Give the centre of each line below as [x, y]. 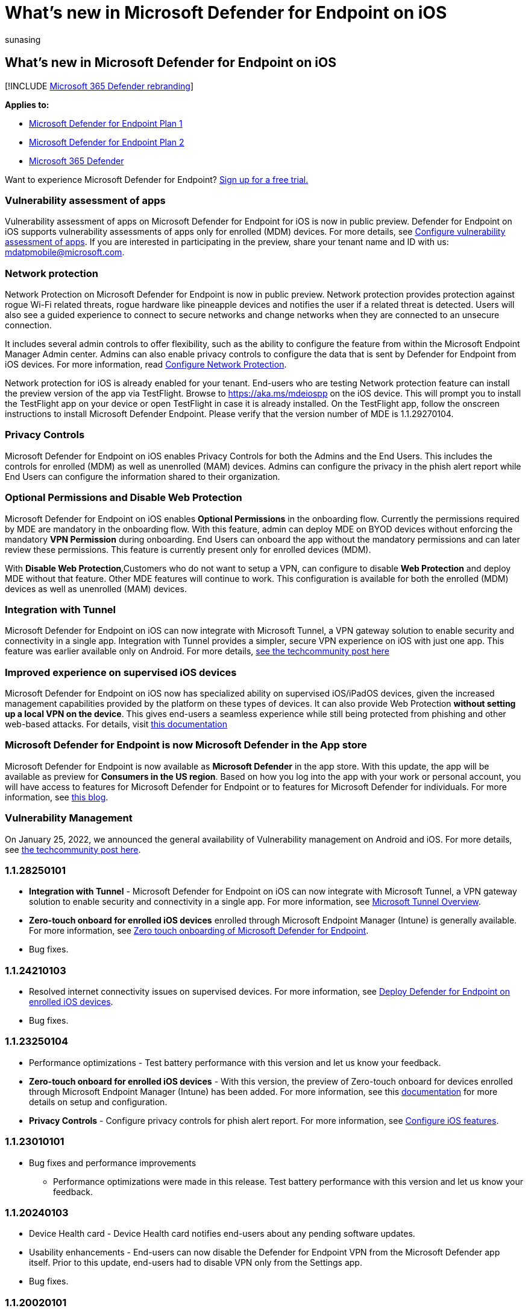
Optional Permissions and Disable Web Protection [124, 498]
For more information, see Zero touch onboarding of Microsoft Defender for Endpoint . [199, 931]
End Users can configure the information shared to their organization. [143, 476]
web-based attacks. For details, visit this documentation [116, 724]
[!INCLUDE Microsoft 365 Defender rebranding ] [99, 86]
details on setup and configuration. [98, 1102]
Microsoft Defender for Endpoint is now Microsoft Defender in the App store [186, 745]
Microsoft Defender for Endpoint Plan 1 [106, 123]
